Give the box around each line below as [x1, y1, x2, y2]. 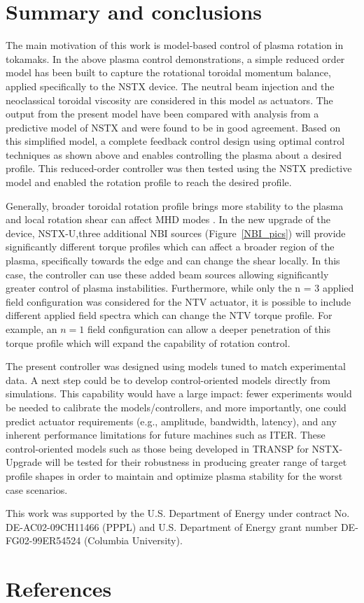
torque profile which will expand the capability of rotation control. [6, 335, 290, 350]
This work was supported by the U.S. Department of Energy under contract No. [6, 506, 350, 520]
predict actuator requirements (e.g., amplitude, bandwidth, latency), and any [6, 413, 337, 428]
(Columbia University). [83, 533, 183, 548]
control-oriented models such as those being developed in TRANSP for [6, 441, 309, 455]
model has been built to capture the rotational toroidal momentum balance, [6, 65, 331, 80]
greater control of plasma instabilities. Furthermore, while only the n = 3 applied [6, 281, 354, 295]
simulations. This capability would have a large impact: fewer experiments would [6, 386, 352, 401]
